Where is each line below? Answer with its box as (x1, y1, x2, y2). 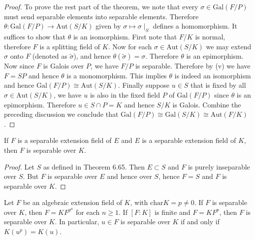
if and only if (180, 216, 220, 227)
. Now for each (108, 41, 152, 51)
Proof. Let (4, 161, 34, 171)
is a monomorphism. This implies (66, 70, 167, 80)
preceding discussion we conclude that (4, 109, 119, 119)
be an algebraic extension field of (23, 197, 122, 207)
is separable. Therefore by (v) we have (135, 61, 251, 71)
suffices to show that (4, 31, 66, 41)
